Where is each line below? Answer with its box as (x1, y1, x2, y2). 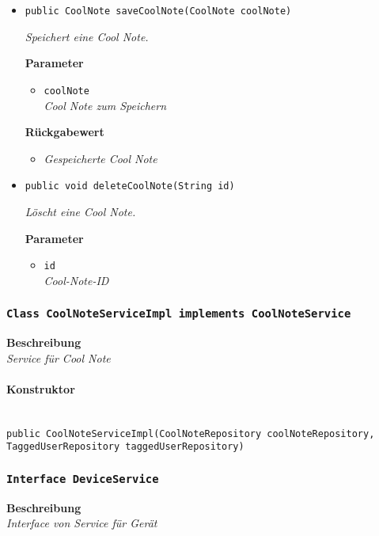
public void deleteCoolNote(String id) (25, 181, 235, 192)
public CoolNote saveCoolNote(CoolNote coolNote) (25, 6, 292, 17)
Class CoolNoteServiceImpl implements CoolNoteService (6, 307, 351, 321)
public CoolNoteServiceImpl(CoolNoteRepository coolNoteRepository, (6, 428, 375, 439)
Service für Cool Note (6, 349, 111, 366)
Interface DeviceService (6, 472, 159, 485)
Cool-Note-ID (44, 272, 109, 288)
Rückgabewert (25, 124, 104, 140)
